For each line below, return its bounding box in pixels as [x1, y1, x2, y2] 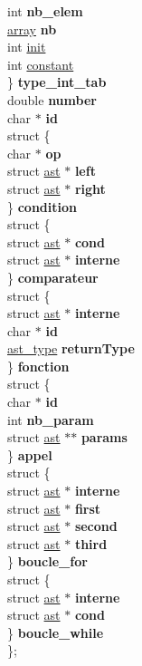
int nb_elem [7, 2, 83, 20]
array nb [7, 19, 57, 38]
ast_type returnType [7, 339, 135, 358]
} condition [7, 197, 77, 216]
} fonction [7, 356, 70, 375]
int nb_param [7, 410, 94, 429]
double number [7, 90, 97, 109]
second [74, 516, 118, 536]
